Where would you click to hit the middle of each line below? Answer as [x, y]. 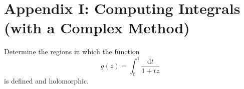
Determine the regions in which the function [72, 51]
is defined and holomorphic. [46, 81]
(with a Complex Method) [97, 28]
